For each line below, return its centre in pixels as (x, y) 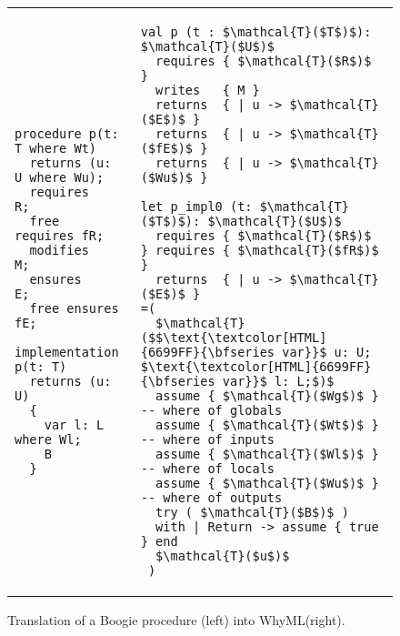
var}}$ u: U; (327, 352)
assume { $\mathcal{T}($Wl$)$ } (267, 454)
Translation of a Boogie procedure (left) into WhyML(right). (176, 620)
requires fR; (60, 236)
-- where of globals (211, 410)
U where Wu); (60, 177)
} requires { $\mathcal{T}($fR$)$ (260, 250)
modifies (59, 250)
